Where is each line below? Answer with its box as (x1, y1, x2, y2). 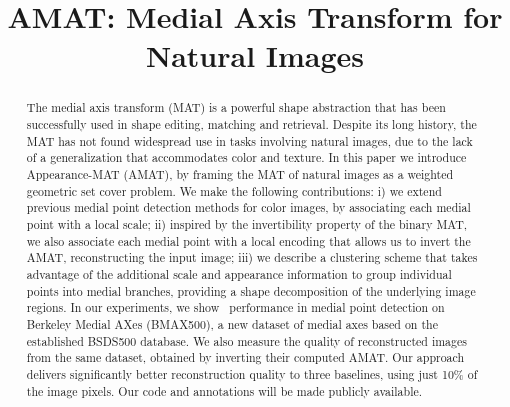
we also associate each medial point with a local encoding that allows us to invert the (26, 232, 471, 249)
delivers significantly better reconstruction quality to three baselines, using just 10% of (26, 365, 478, 382)
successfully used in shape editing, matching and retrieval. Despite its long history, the (26, 116, 477, 133)
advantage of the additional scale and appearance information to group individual (26, 265, 452, 282)
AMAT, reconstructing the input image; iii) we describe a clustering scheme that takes (26, 249, 478, 266)
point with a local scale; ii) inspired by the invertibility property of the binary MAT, (26, 215, 468, 232)
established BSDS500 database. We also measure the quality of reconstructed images (26, 332, 467, 349)
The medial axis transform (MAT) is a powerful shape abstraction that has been (26, 99, 446, 116)
